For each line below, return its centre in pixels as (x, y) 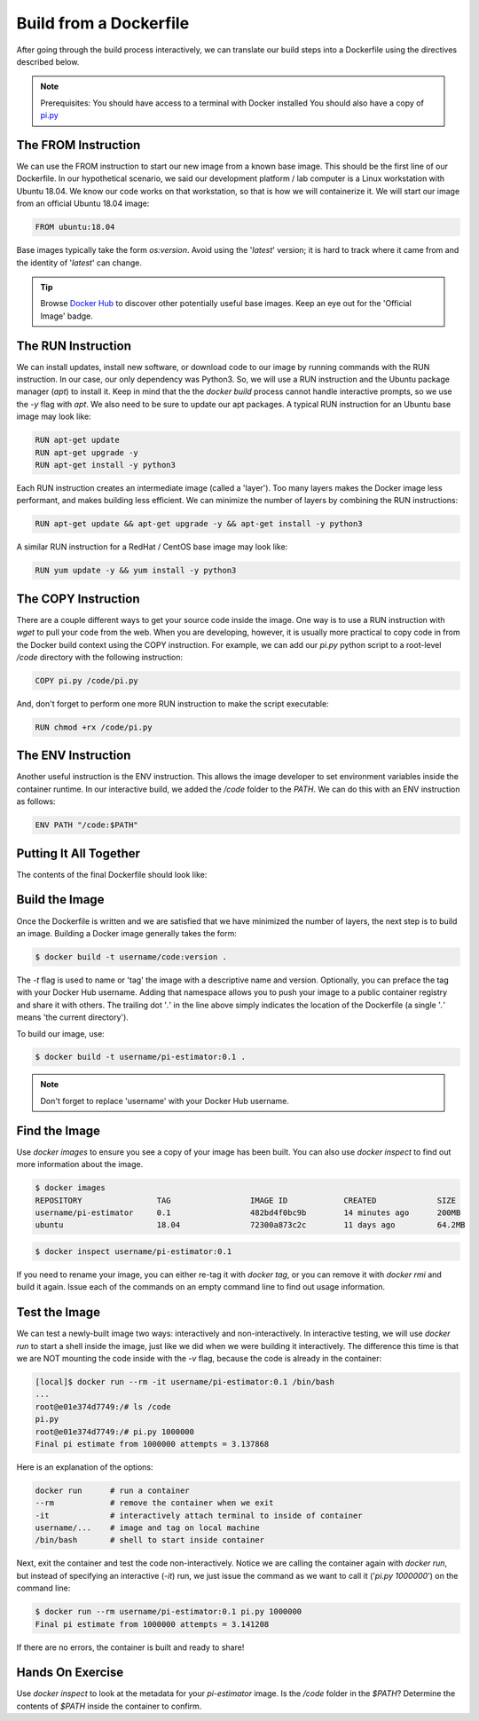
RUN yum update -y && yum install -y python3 (136, 571)
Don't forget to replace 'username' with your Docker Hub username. (165, 1101)
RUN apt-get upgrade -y (87, 452)
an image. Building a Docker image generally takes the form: (126, 933)
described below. (48, 61)
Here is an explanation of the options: (85, 1467)
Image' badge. (67, 316)
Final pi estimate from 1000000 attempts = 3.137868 (152, 1444)
